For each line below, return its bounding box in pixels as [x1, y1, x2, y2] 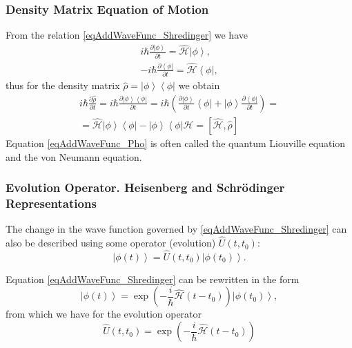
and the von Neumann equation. [6, 149, 142, 164]
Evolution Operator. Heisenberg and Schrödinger [6, 179, 285, 196]
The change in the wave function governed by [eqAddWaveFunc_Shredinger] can [6, 222, 347, 236]
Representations [6, 194, 97, 211]
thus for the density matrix [6, 78, 120, 93]
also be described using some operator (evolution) [6, 235, 216, 250]
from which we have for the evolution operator [6, 307, 202, 321]
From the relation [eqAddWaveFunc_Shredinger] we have [6, 28, 248, 42]
